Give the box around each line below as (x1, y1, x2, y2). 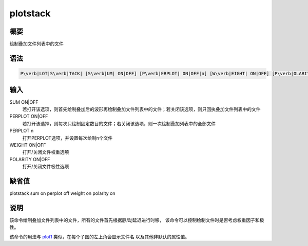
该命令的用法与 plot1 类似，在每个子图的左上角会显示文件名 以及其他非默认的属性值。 (9, 233, 190, 240)
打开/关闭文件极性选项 (22, 164, 69, 170)
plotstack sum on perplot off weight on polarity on (9, 190, 115, 196)
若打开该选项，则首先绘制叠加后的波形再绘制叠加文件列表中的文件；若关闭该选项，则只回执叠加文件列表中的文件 (22, 106, 261, 112)
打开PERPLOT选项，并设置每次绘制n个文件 (22, 135, 113, 141)
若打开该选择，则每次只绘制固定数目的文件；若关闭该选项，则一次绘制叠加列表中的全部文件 (22, 120, 216, 126)
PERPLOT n (9, 128, 34, 134)
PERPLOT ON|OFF (9, 113, 48, 120)
